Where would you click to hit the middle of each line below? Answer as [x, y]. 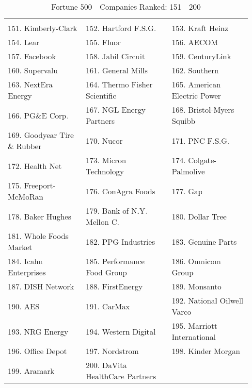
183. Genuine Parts [204, 241]
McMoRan [26, 196]
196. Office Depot [37, 351]
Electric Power [196, 95]
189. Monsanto [197, 286]
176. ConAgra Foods [121, 191]
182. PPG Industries [120, 241]
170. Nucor [104, 140]
